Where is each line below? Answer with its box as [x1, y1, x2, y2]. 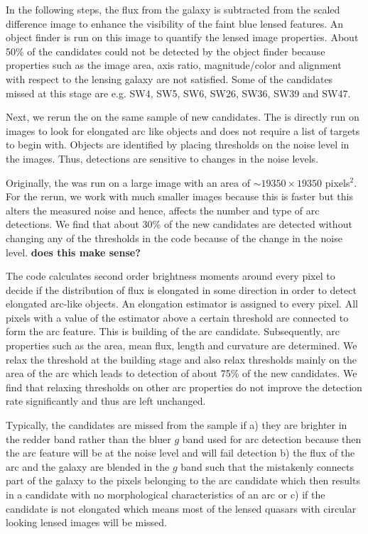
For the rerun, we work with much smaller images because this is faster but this [6, 189, 353, 204]
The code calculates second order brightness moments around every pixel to [6, 268, 335, 283]
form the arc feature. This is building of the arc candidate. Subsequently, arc [6, 324, 340, 339]
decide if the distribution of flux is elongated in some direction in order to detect [6, 282, 357, 297]
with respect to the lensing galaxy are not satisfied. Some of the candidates [6, 71, 333, 86]
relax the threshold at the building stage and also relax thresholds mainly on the [6, 352, 357, 366]
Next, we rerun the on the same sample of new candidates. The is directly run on [6, 109, 359, 124]
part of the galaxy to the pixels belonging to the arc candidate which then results [6, 473, 360, 488]
